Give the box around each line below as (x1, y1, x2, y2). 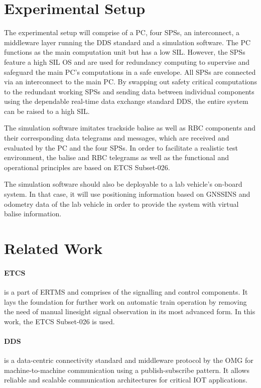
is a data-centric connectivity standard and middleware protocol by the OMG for (4, 355, 253, 365)
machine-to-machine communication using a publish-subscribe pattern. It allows (4, 364, 249, 375)
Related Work (4, 238, 103, 258)
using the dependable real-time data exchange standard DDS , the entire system (4, 96, 248, 106)
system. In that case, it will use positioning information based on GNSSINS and (4, 189, 250, 199)
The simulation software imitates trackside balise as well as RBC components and (4, 122, 256, 133)
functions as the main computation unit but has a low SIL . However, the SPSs (4, 47, 245, 57)
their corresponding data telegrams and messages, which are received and (4, 133, 229, 143)
